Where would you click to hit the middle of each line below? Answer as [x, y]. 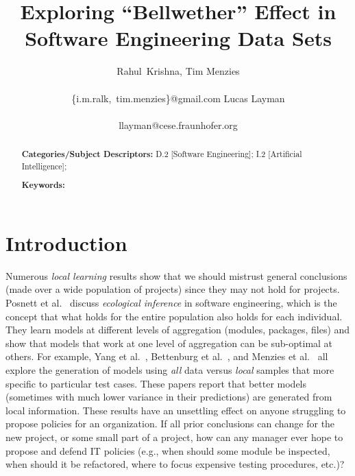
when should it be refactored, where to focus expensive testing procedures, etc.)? [175, 464]
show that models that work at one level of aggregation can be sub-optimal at [169, 343]
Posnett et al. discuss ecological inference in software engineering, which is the [171, 303]
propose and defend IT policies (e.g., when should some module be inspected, [168, 450]
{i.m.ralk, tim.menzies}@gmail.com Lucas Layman [178, 98]
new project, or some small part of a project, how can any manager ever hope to [174, 437]
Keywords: [43, 185]
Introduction [66, 242]
